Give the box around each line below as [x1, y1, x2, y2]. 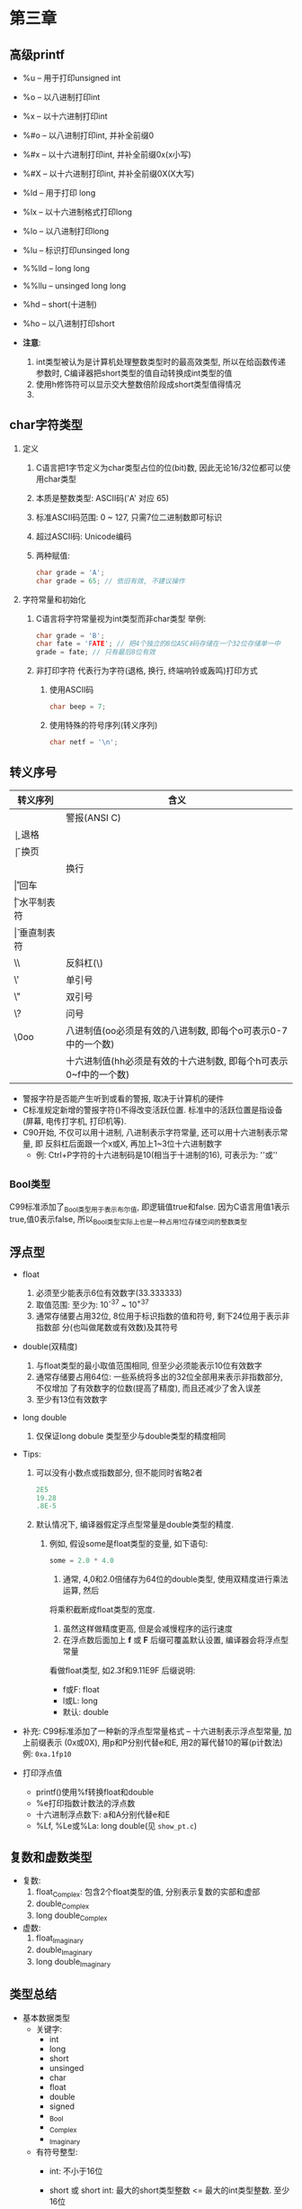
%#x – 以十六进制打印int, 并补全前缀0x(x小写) [22, 150, 191, 160]
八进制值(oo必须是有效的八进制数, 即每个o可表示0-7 [66, 1024, 289, 1036]
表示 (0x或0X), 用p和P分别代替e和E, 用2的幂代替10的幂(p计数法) [46, 1737, 283, 1748]
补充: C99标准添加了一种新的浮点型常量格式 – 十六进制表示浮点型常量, [22, 1726, 282, 1737]
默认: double [62, 1707, 110, 1718]
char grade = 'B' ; [35, 631, 105, 640]
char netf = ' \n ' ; [49, 738, 119, 747]
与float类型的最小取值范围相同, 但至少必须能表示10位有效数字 [35, 1360, 262, 1371]
